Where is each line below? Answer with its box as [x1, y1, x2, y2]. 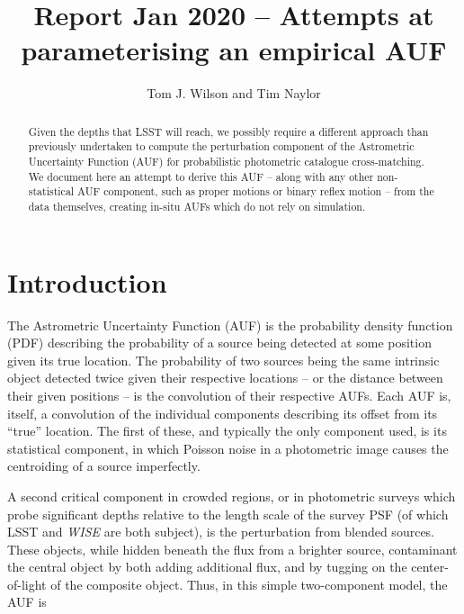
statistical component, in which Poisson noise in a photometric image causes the [7, 438, 449, 457]
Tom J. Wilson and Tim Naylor [147, 84, 321, 103]
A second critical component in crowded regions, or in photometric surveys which [7, 486, 456, 505]
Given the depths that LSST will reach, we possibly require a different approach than [28, 123, 429, 139]
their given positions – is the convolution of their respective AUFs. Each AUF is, [7, 385, 451, 404]
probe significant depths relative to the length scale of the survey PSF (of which [7, 504, 449, 523]
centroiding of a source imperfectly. [7, 456, 201, 475]
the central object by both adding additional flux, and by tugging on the [7, 557, 407, 576]
